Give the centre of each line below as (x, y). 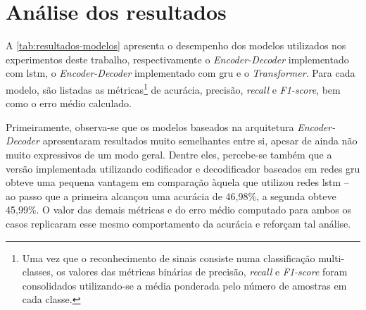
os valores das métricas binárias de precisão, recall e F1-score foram (202, 272)
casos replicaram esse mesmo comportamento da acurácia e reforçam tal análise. (178, 223)
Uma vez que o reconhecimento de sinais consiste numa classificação (169, 258)
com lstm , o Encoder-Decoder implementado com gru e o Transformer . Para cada (181, 73)
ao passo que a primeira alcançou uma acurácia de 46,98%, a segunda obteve (171, 196)
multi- (332, 258)
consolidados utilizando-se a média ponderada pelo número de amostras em (184, 285)
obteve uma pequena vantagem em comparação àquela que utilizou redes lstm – (177, 182)
